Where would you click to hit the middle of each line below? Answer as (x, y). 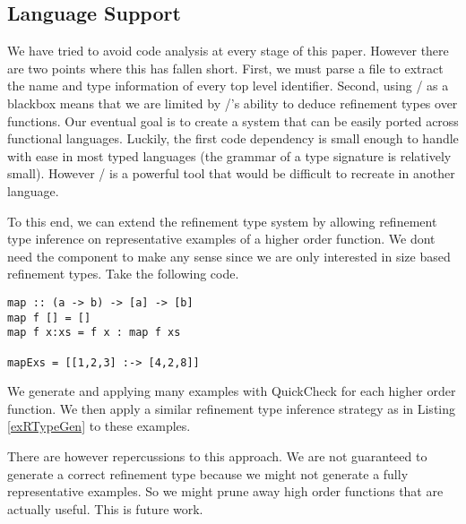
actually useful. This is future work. (105, 508)
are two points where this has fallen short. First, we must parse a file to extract (225, 68)
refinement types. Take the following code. (123, 274)
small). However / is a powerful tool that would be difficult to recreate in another (231, 173)
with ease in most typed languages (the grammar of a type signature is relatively (229, 155)
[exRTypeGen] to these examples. (99, 426)
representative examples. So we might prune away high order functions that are (225, 491)
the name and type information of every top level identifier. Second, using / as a (228, 86)
